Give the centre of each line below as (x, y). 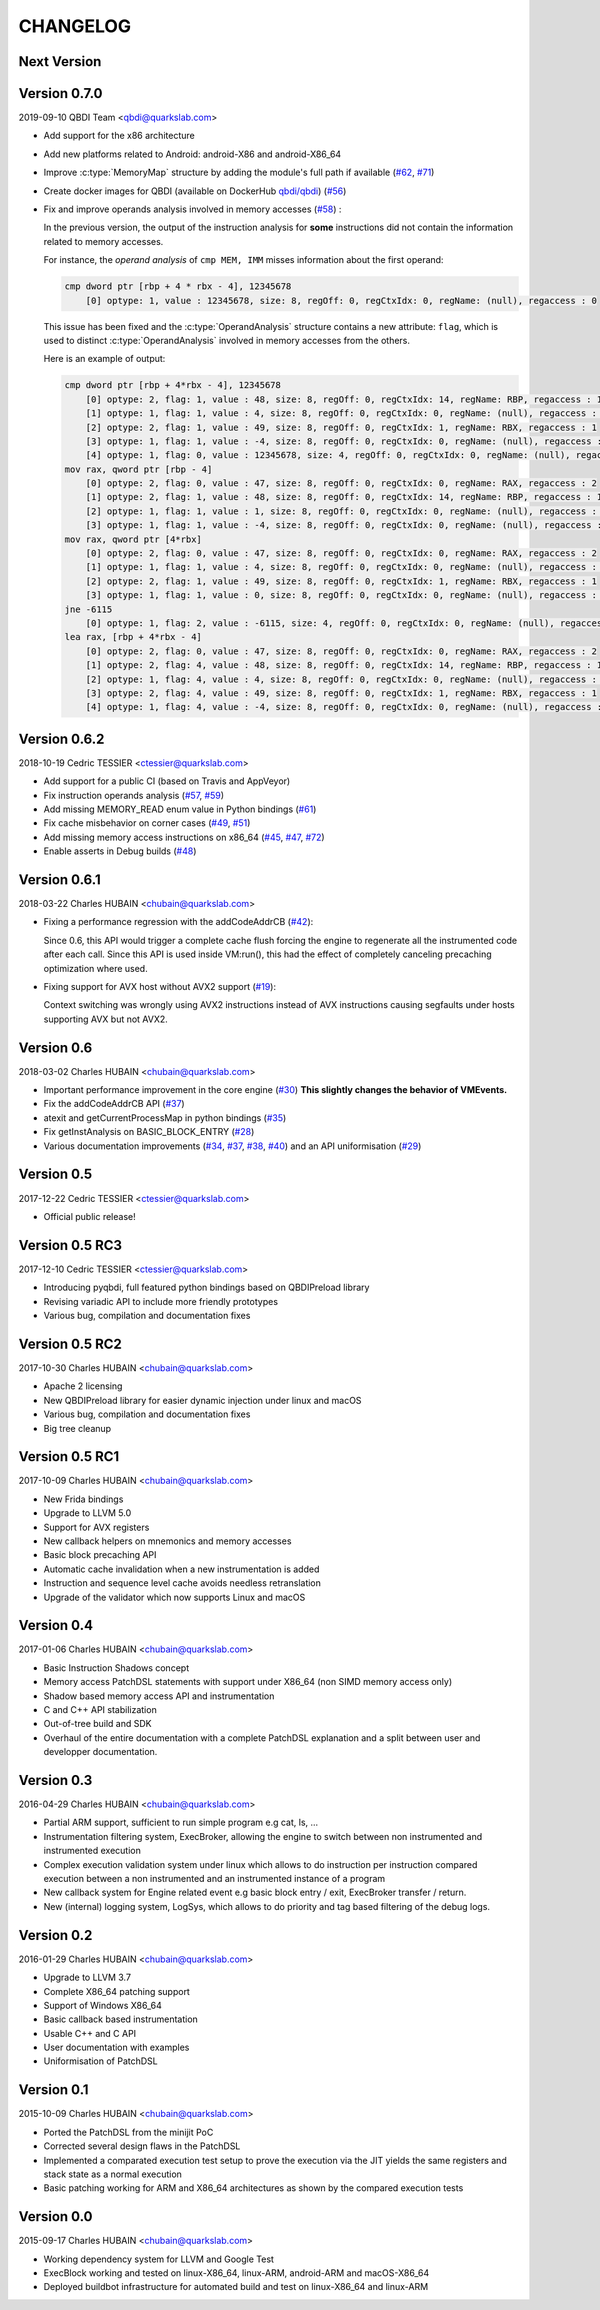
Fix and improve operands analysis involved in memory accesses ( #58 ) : (192, 209)
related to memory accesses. (103, 241)
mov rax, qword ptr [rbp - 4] (138, 469)
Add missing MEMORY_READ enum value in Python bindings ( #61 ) (180, 809)
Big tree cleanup (77, 1428)
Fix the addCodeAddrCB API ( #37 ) (114, 1104)
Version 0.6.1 (59, 879)
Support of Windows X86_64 (102, 2005)
